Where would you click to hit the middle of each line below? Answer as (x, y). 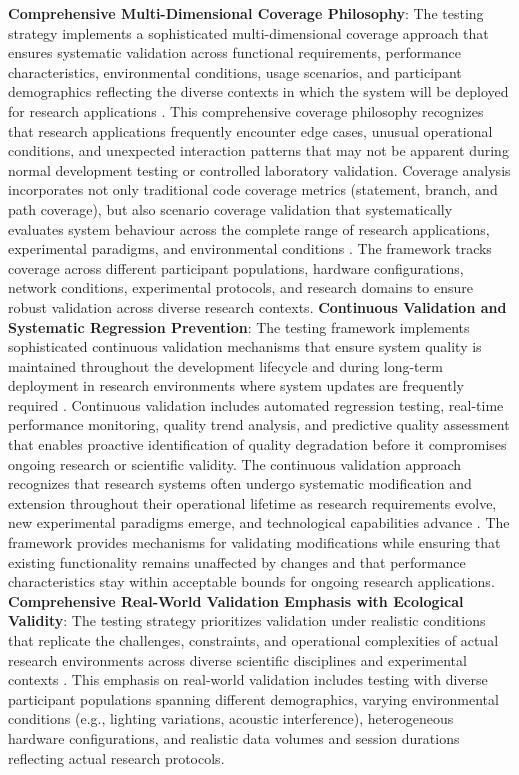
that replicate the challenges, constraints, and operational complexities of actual (253, 640)
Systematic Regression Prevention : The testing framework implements (239, 326)
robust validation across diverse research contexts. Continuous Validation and (257, 306)
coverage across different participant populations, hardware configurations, (236, 267)
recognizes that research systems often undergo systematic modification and (240, 483)
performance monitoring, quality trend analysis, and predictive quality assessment (259, 424)
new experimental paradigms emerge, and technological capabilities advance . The (259, 522)
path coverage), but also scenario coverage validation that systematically (230, 208)
